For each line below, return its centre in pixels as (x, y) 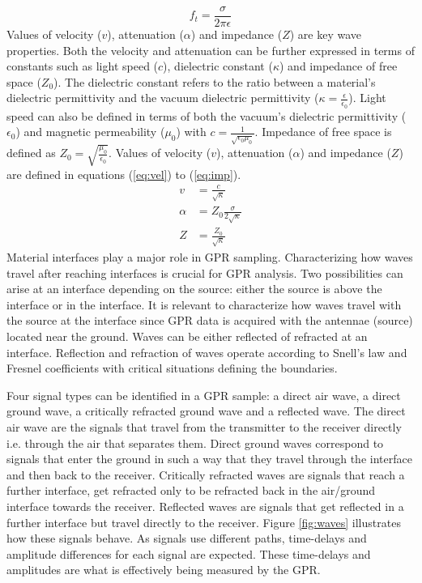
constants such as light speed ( (83, 66)
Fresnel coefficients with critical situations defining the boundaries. (172, 368)
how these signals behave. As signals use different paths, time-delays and (187, 538)
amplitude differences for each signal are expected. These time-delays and (189, 553)
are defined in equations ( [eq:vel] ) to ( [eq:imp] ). (124, 174)
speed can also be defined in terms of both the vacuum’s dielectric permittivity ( (207, 115)
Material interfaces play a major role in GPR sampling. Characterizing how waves (210, 257)
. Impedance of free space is (323, 132)
